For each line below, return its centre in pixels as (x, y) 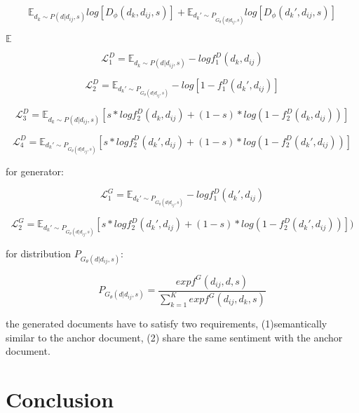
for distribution (39, 253)
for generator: (35, 171)
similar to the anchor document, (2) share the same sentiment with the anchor (174, 337)
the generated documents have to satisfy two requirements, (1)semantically (167, 323)
